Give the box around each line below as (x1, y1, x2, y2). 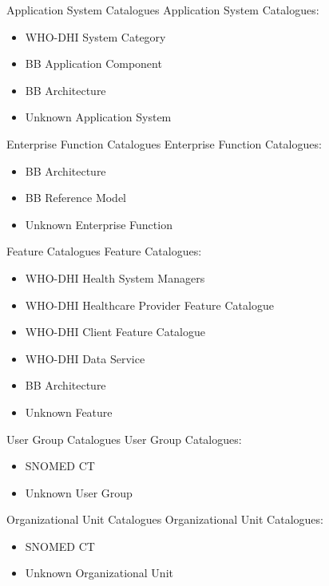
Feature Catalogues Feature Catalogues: (6, 243, 202, 259)
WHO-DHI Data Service (25, 350, 145, 366)
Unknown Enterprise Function (25, 216, 172, 232)
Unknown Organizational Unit (25, 564, 173, 581)
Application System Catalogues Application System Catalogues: (6, 2, 319, 18)
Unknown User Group (25, 484, 133, 501)
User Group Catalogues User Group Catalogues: (6, 430, 242, 447)
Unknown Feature (25, 403, 113, 420)
